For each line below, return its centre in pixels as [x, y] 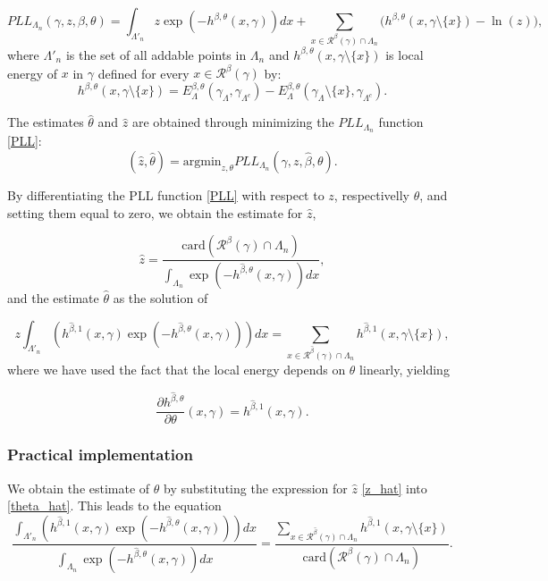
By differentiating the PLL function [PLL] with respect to [166, 194]
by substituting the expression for [256, 488]
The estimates [46, 122]
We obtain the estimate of [79, 488]
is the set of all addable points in [156, 54]
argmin [202, 161]
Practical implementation [100, 455]
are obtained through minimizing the [233, 122]
